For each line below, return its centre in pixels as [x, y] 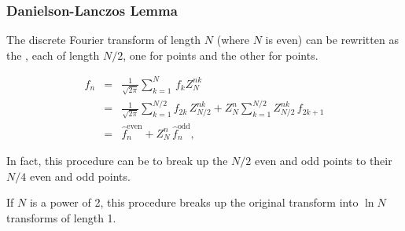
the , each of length [53, 55]
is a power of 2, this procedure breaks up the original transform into [194, 202]
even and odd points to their [323, 161]
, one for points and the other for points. [221, 55]
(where [233, 40]
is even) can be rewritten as [332, 40]
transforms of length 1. [61, 217]
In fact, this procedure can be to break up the [117, 161]
